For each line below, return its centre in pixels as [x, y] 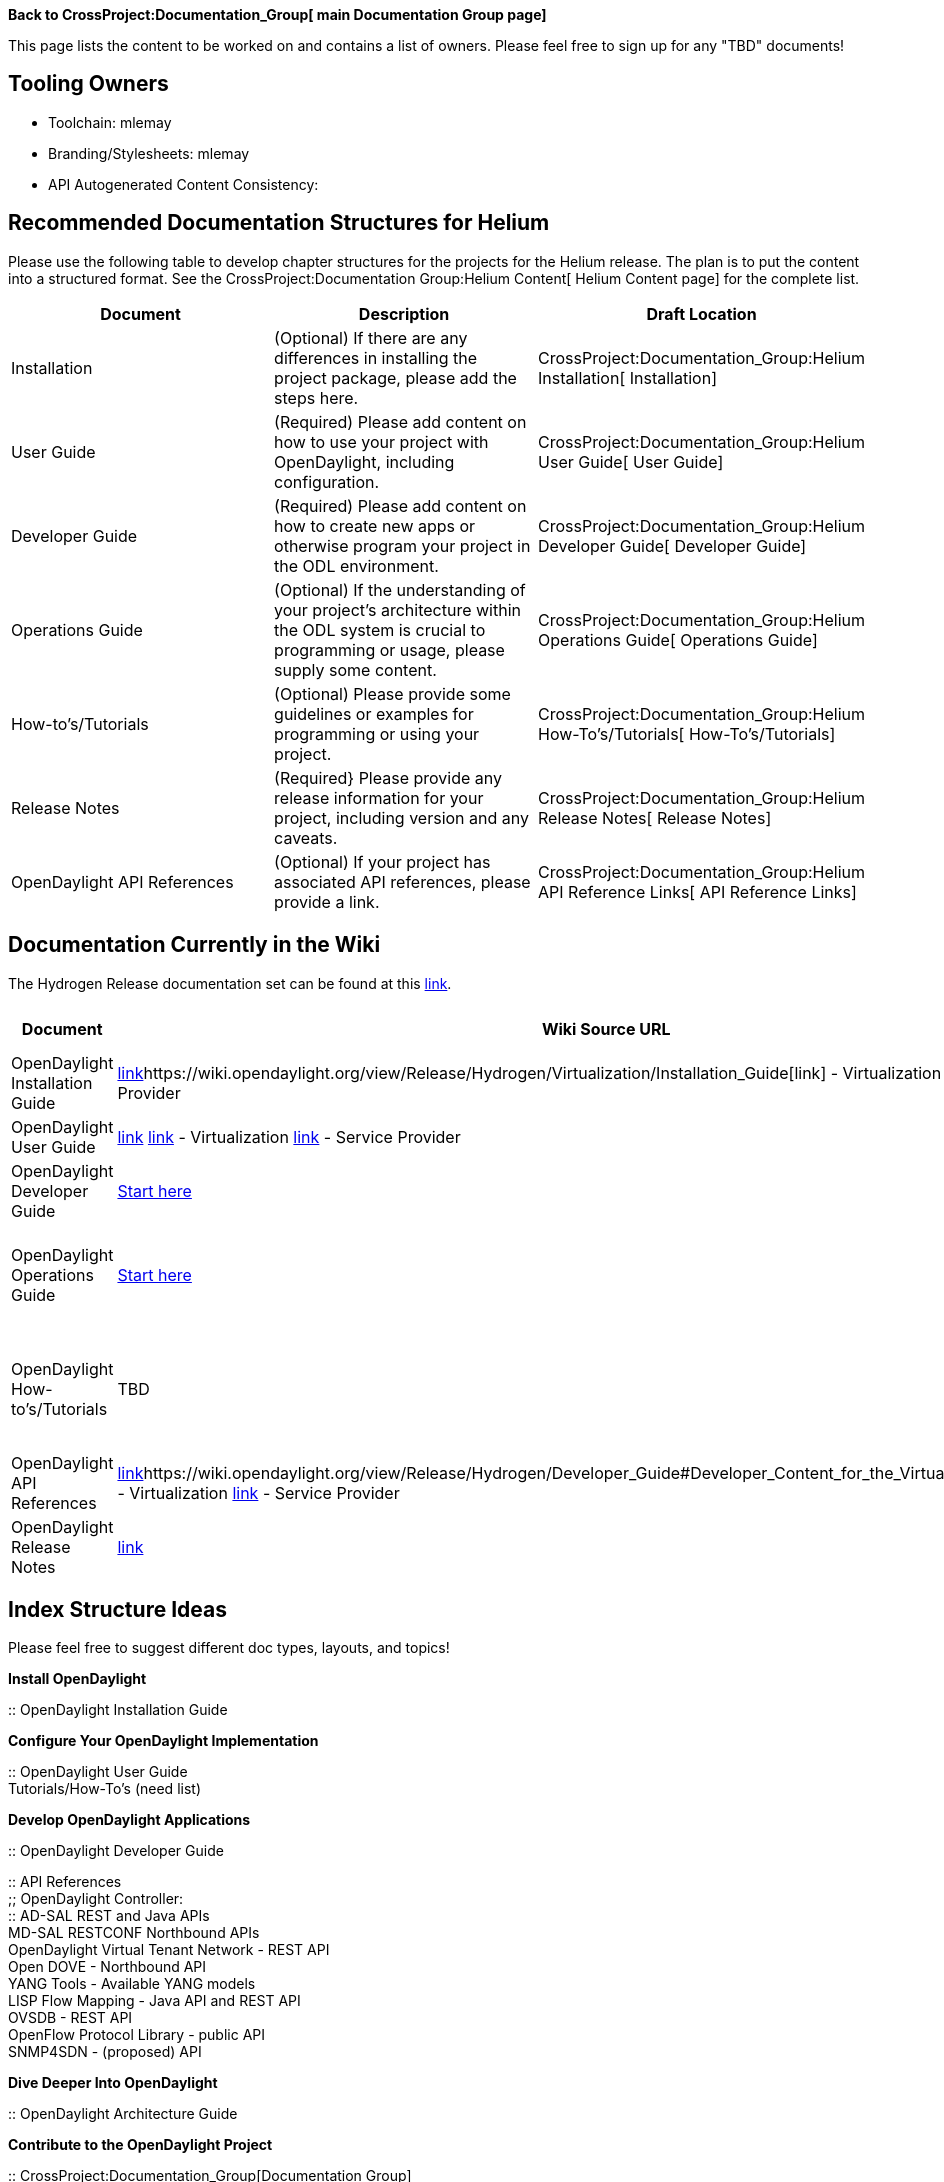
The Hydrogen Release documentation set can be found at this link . [230, 983]
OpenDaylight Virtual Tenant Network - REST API [169, 1950]
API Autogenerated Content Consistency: [183, 184]
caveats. [306, 837]
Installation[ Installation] [627, 377]
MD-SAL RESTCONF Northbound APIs [134, 1933]
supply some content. [355, 669]
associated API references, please [402, 881]
